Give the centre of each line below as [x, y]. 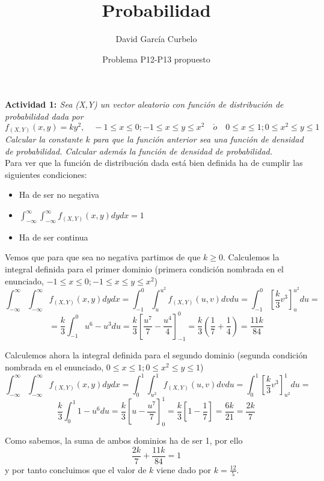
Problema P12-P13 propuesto [156, 59]
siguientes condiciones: [46, 174]
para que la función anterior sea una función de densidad [198, 139]
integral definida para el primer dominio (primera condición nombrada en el [144, 269]
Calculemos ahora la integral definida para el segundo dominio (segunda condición [156, 355]
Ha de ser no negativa [59, 195]
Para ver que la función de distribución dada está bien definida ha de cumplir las [154, 163]
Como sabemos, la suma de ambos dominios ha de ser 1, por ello [124, 440]
